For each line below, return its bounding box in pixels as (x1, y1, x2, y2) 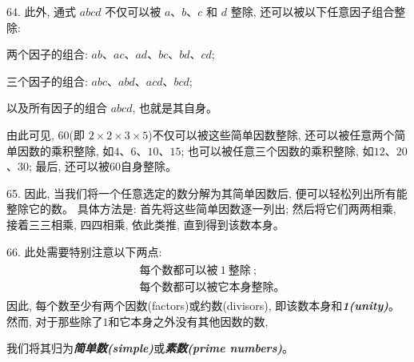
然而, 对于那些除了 (6, 312, 103, 329)
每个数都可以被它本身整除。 (139, 282, 285, 294)
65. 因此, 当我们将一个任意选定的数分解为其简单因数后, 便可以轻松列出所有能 (6, 184, 408, 201)
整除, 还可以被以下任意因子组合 (230, 3, 395, 19)
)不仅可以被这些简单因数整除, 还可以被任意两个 (148, 126, 395, 143)
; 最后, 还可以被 (29, 158, 110, 175)
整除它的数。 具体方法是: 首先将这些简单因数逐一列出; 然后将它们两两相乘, (6, 200, 396, 217)
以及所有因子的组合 (6, 99, 107, 116)
